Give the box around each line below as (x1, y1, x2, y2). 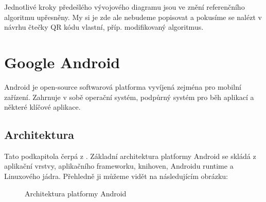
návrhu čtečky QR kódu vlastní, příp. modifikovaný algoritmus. (4, 22, 204, 32)
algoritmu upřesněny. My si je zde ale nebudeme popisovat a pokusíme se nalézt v (4, 11, 262, 22)
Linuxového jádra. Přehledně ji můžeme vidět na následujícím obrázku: (4, 171, 228, 181)
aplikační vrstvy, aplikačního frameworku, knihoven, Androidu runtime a (4, 160, 234, 171)
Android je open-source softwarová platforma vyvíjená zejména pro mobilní (4, 81, 241, 92)
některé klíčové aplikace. (4, 102, 81, 112)
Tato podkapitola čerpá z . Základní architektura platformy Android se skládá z (4, 150, 256, 161)
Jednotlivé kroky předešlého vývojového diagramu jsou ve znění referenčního (4, 2, 245, 12)
